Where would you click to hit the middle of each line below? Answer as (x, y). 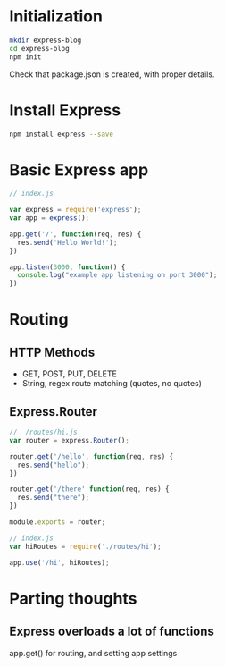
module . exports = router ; (57, 522)
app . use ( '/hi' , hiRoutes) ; (59, 562)
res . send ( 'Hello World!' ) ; (67, 242)
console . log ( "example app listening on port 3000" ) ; (117, 275)
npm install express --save (62, 134)
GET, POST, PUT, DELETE (70, 374)
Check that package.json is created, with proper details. (112, 74)
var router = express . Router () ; (69, 440)
